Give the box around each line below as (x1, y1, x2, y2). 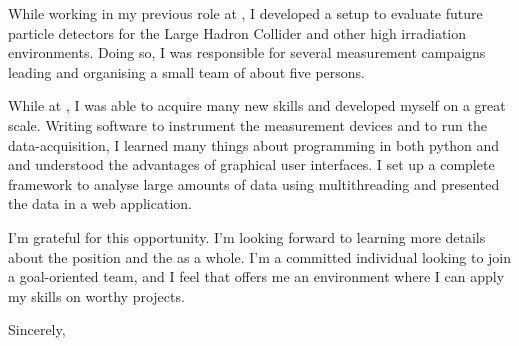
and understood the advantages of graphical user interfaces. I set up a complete (8, 154, 495, 175)
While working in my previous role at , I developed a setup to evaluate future (8, 3, 483, 23)
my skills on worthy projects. (8, 285, 185, 306)
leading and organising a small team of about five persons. (8, 61, 366, 82)
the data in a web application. (8, 193, 192, 214)
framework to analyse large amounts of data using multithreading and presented (8, 173, 500, 194)
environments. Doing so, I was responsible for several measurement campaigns (8, 42, 486, 63)
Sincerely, (8, 319, 66, 340)
